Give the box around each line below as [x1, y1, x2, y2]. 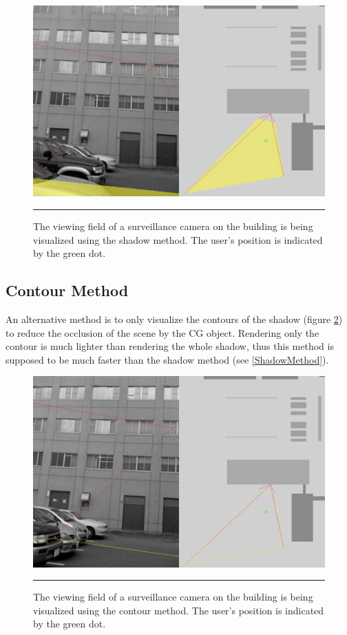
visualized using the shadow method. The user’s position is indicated [33, 232, 323, 247]
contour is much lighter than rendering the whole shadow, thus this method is [6, 339, 334, 353]
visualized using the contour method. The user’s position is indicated [33, 603, 324, 617]
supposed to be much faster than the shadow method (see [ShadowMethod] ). [6, 352, 329, 366]
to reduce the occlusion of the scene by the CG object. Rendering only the [6, 325, 319, 340]
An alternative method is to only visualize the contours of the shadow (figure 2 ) [6, 311, 343, 326]
